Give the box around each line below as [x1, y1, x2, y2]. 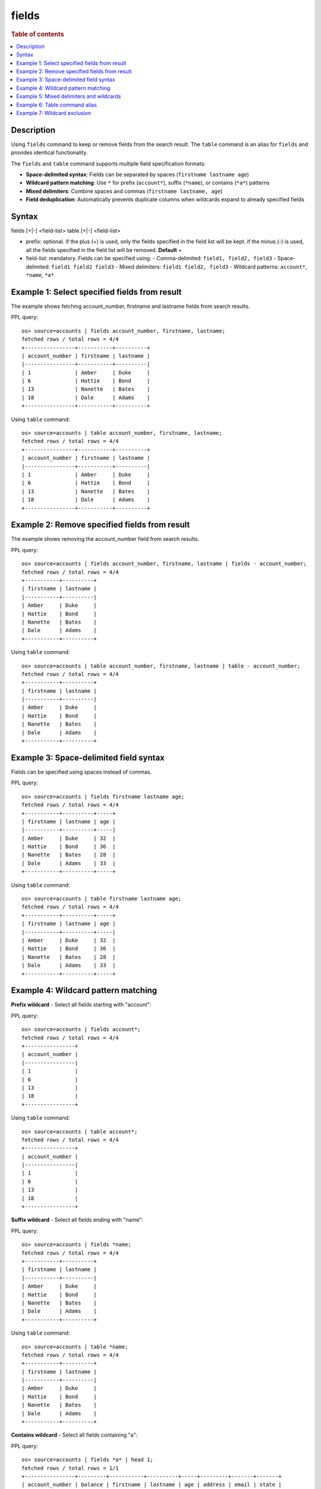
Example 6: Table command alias [16, 101, 97, 108]
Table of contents [11, 30, 65, 38]
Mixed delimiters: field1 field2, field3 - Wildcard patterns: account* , [119, 263, 307, 270]
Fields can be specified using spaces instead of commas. [11, 768, 152, 775]
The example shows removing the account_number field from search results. [11, 535, 199, 543]
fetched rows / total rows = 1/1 [21, 1465, 119, 1471]
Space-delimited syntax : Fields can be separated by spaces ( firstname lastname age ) [26, 171, 250, 178]
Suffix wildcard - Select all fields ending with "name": [11, 1216, 144, 1223]
